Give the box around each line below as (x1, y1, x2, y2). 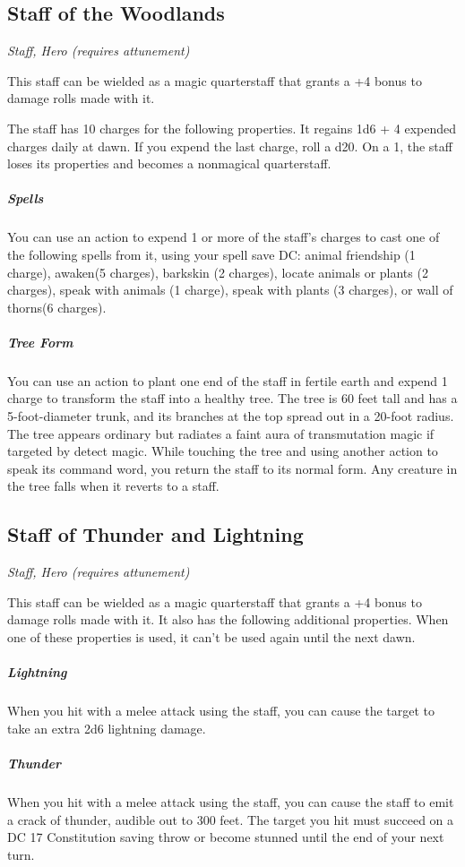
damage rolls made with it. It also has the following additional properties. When (7, 610, 449, 629)
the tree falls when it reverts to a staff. (7, 476, 220, 495)
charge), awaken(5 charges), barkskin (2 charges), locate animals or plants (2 (7, 262, 428, 281)
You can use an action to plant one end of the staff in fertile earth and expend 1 (7, 371, 448, 390)
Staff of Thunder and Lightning (7, 520, 304, 548)
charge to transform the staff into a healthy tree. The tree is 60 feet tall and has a (7, 389, 458, 408)
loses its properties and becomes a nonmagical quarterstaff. (7, 154, 332, 173)
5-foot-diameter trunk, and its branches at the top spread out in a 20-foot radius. (7, 407, 454, 425)
